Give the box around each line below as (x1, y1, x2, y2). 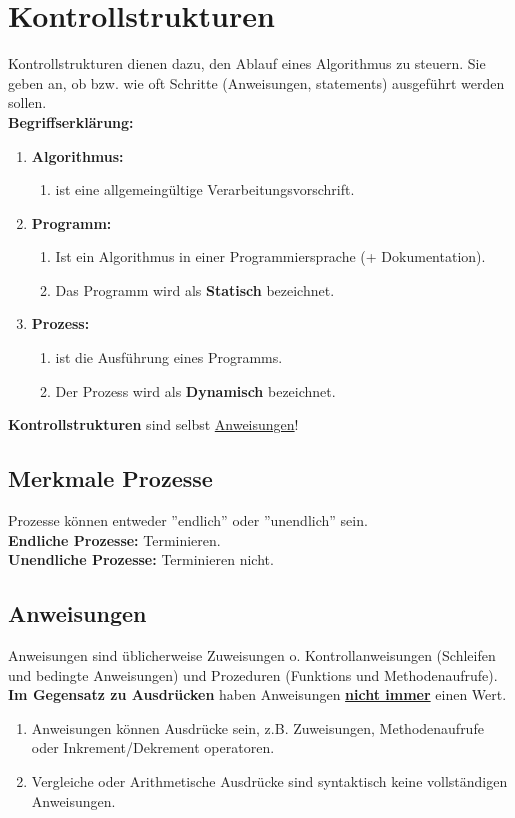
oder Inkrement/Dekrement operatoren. (31, 737, 275, 758)
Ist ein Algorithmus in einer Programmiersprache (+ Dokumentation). (55, 246, 486, 267)
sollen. (8, 92, 47, 113)
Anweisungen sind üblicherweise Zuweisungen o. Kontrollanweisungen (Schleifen (8, 645, 496, 666)
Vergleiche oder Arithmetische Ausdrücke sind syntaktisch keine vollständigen (31, 771, 508, 791)
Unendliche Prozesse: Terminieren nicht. (8, 549, 274, 570)
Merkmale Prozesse (8, 463, 213, 494)
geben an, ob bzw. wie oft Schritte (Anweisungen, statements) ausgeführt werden (8, 72, 505, 93)
